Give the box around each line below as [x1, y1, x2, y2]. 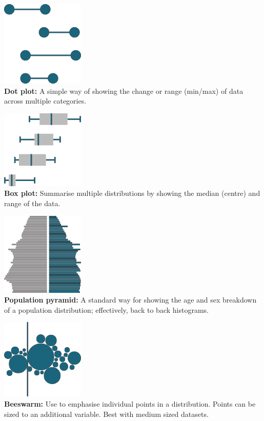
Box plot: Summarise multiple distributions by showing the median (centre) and [4, 188, 260, 198]
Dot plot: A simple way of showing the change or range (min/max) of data [4, 85, 243, 96]
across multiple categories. [4, 95, 87, 106]
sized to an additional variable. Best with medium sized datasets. [4, 408, 209, 419]
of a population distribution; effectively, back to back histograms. [4, 304, 209, 315]
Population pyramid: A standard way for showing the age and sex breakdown [4, 294, 257, 305]
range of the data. [4, 197, 60, 208]
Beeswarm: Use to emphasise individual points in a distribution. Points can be [4, 398, 256, 409]
